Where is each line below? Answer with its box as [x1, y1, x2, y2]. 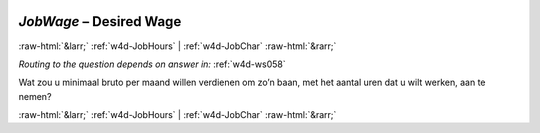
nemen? [18, 90, 52, 102]
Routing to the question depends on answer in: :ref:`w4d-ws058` [18, 58, 286, 70]
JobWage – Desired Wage [18, 13, 182, 30]
